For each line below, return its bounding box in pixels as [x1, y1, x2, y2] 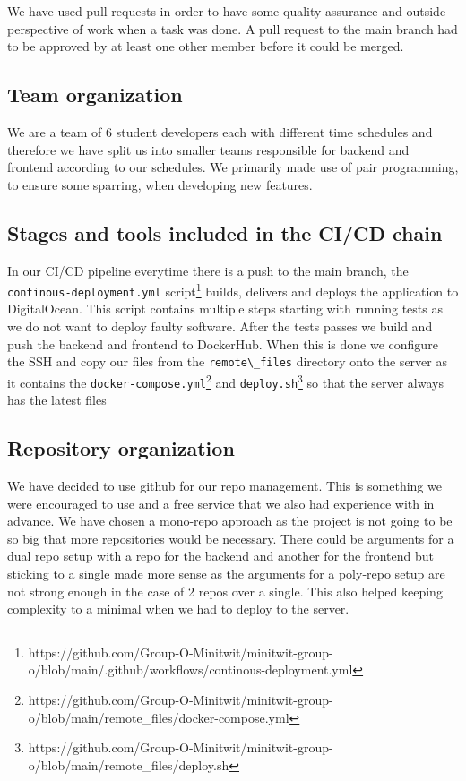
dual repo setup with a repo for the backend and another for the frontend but [7, 546, 434, 565]
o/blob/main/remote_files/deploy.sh [28, 755, 229, 774]
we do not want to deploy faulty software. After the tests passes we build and [7, 317, 433, 336]
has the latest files [7, 390, 107, 409]
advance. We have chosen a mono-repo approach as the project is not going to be [7, 511, 453, 530]
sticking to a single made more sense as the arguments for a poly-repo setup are [7, 563, 445, 582]
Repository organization [7, 434, 235, 462]
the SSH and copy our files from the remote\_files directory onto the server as [7, 352, 447, 371]
